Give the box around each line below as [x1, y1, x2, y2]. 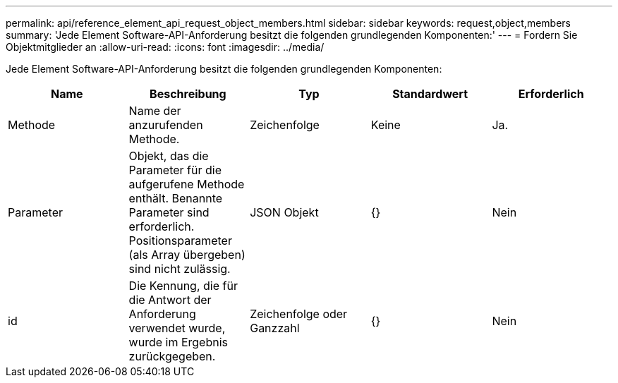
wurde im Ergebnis [128, 335, 229, 349]
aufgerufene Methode [128, 177, 245, 191]
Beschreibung [150, 87, 226, 101]
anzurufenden [128, 118, 203, 132]
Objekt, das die [128, 149, 209, 163]
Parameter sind [128, 205, 210, 219]
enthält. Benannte [128, 191, 223, 205]
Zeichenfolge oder [250, 307, 348, 321]
